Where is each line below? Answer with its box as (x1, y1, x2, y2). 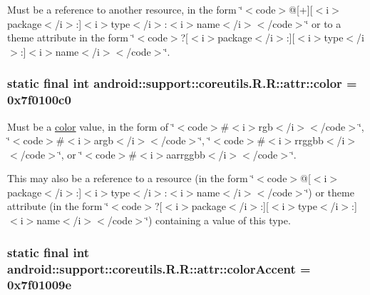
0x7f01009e (7, 276, 72, 294)
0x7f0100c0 (7, 91, 71, 109)
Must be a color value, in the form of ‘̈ (7, 119, 175, 134)
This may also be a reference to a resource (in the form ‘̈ (7, 171, 255, 186)
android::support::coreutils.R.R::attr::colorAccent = (7, 259, 311, 277)
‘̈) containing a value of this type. (145, 213, 291, 228)
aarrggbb (166, 146, 205, 161)
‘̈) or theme (305, 184, 354, 199)
